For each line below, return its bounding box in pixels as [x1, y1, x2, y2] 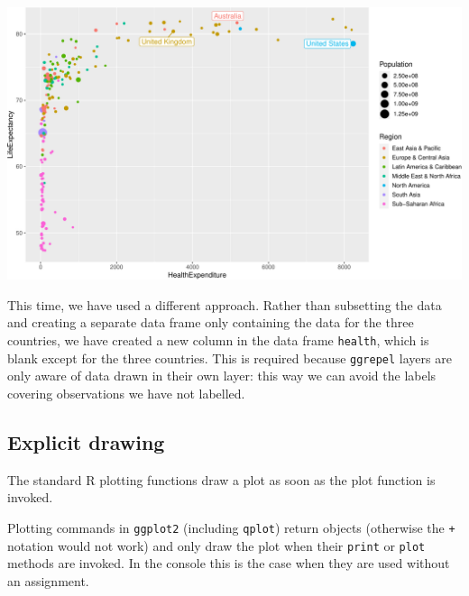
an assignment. [7, 571, 89, 590]
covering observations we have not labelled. [7, 383, 245, 402]
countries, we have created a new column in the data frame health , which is [7, 330, 429, 349]
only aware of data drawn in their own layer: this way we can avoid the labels [7, 366, 437, 385]
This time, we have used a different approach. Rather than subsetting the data [7, 295, 442, 314]
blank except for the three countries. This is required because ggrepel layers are [7, 348, 452, 367]
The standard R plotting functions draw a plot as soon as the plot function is [7, 470, 436, 489]
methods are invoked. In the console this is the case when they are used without [7, 554, 450, 573]
